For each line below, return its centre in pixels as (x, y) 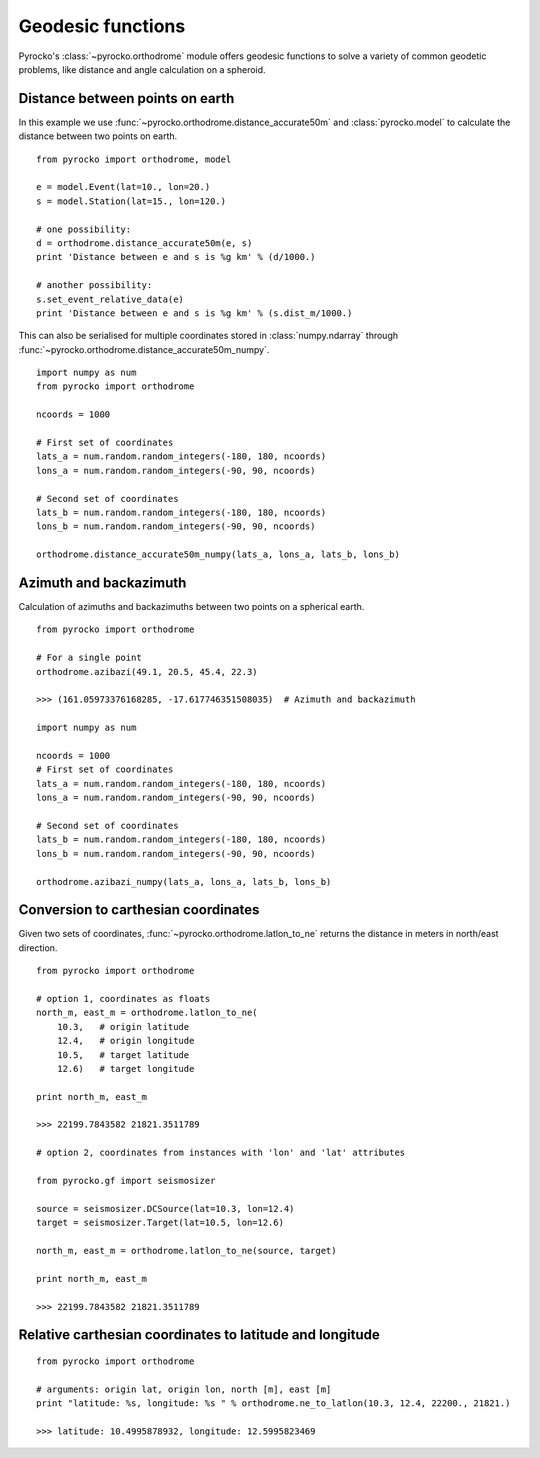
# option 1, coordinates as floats (123, 998)
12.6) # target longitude (125, 1068)
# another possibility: (94, 285)
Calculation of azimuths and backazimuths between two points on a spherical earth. (191, 607)
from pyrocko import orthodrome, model (134, 159)
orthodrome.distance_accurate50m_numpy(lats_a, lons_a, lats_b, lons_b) (218, 554)
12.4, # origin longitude (125, 1041)
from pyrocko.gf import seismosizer (126, 1181)
